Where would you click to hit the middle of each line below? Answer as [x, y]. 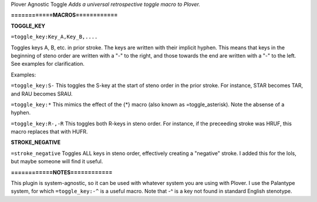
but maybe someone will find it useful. [57, 161]
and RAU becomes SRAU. [42, 93]
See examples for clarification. [48, 64]
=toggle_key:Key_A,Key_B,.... [54, 37]
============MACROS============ [64, 15]
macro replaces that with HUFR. [49, 132]
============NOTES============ [62, 172]
